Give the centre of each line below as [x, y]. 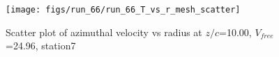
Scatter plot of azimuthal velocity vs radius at [104, 32]
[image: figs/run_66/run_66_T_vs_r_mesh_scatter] [123, 10]
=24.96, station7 [41, 46]
